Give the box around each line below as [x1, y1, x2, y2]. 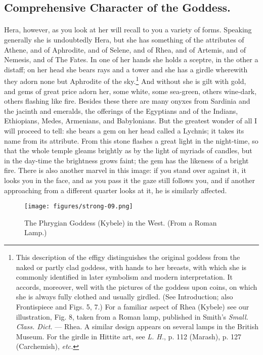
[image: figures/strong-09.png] [24, 203, 133, 210]
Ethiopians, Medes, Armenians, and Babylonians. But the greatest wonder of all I [4, 115, 257, 126]
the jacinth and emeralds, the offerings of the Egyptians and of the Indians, [4, 105, 238, 116]
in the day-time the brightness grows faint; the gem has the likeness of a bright [4, 155, 249, 165]
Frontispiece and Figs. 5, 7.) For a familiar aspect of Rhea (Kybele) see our [16, 301, 249, 312]
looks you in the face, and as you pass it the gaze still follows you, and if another [4, 174, 255, 185]
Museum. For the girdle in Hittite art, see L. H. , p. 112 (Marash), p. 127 [16, 331, 242, 341]
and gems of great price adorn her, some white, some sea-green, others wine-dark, [4, 85, 257, 96]
